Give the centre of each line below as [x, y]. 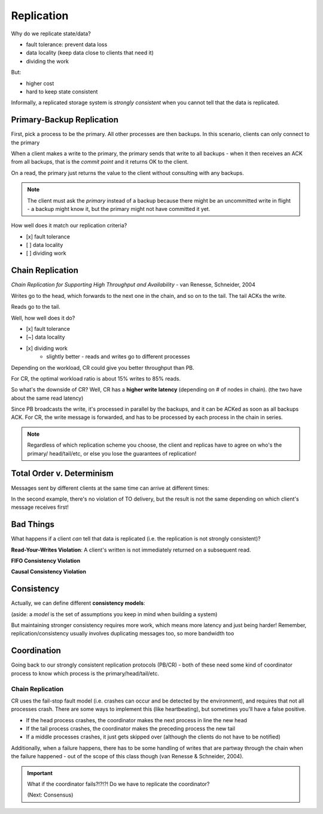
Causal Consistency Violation [49, 572]
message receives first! [40, 507]
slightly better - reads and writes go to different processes [118, 357]
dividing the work [47, 61]
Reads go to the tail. [36, 307]
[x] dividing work [47, 348]
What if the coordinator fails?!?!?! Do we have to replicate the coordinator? [118, 784]
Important [40, 773]
